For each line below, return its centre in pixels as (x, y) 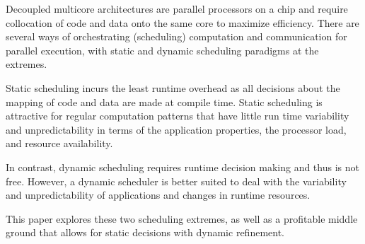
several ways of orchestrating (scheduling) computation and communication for (176, 36)
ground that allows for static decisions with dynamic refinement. (145, 232)
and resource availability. (59, 143)
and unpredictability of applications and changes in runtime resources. (158, 195)
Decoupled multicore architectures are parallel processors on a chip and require (177, 8)
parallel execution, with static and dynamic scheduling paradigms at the (162, 50)
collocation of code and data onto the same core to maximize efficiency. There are (182, 22)
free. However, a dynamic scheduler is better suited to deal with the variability (176, 181)
